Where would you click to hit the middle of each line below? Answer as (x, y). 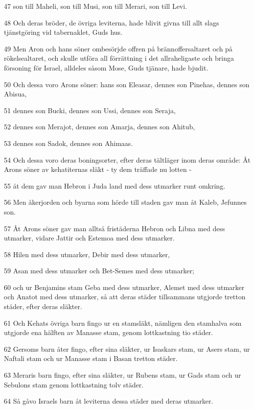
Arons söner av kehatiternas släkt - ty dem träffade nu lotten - (98, 169)
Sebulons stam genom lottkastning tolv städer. (74, 384)
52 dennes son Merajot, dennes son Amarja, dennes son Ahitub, (100, 127)
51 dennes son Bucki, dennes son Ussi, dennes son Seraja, (90, 110)
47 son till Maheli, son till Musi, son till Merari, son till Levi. (96, 6)
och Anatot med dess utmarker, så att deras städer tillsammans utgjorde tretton (125, 297)
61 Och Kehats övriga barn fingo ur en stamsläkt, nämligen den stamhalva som (123, 323)
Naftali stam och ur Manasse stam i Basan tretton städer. (91, 358)
